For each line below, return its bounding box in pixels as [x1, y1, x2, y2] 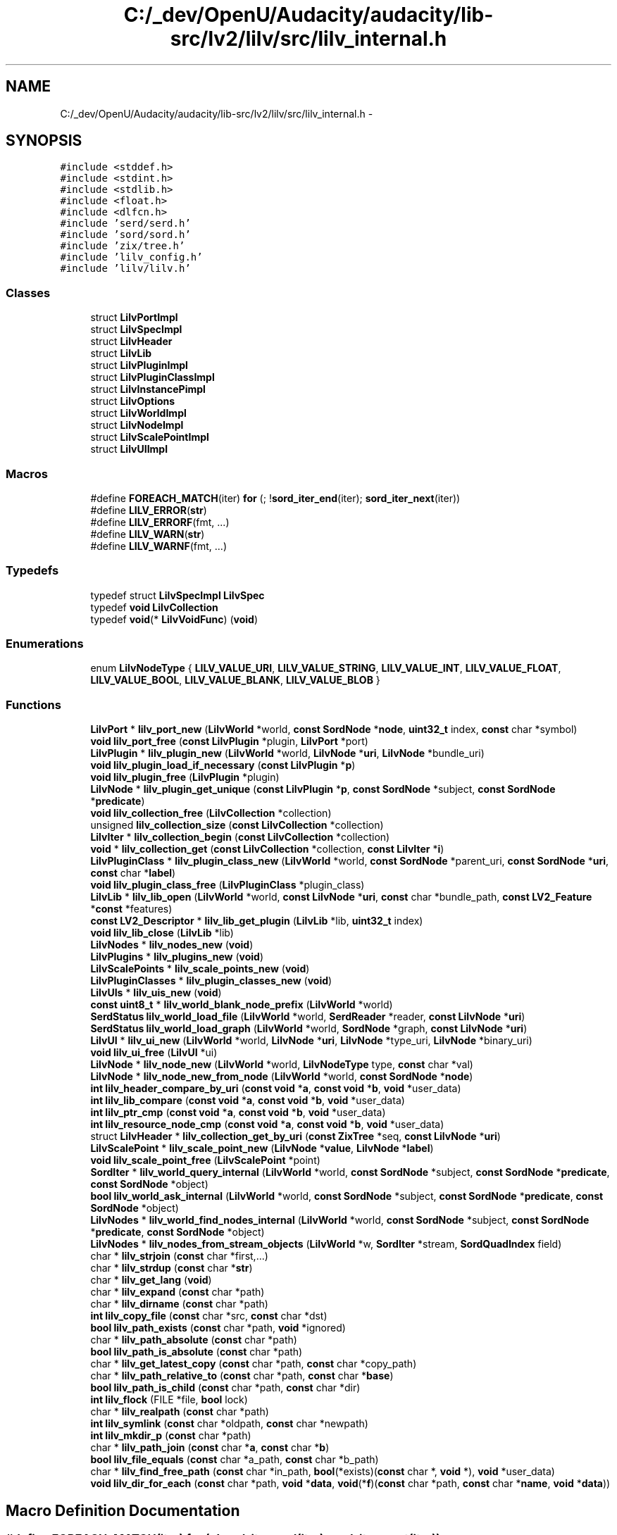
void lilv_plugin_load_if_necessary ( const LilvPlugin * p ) [90, 759, 356, 772]
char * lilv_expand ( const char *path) [90, 1286, 265, 1298]
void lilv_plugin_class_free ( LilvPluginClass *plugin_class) [90, 879, 365, 891]
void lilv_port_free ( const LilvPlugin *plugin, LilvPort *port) [90, 735, 368, 748]
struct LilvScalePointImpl [90, 431, 209, 444]
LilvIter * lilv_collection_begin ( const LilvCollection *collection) [90, 831, 390, 844]
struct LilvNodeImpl [90, 419, 184, 432]
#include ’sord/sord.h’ [60, 229, 191, 241]
